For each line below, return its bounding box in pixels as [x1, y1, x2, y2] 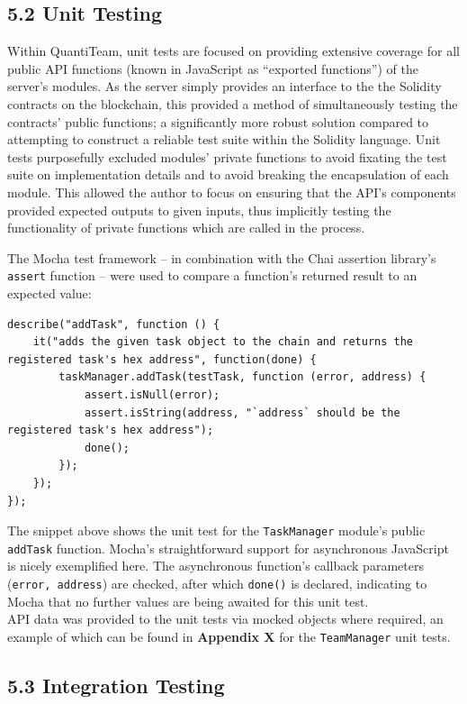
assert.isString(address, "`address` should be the [84, 406, 400, 419]
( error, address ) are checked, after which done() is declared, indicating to [7, 574, 427, 593]
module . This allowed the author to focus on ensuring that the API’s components [7, 182, 456, 201]
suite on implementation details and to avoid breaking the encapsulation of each [7, 165, 449, 184]
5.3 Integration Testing [7, 671, 225, 699]
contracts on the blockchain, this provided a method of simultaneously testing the [7, 94, 458, 113]
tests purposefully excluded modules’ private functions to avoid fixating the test [7, 147, 447, 166]
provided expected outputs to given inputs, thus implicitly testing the [7, 200, 391, 219]
